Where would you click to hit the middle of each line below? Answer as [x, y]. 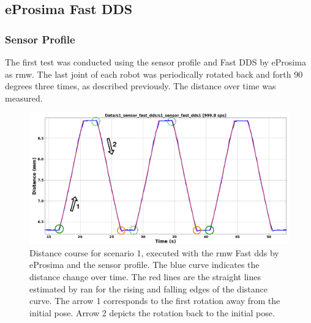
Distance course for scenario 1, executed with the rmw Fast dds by [154, 252]
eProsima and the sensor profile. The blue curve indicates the [144, 265]
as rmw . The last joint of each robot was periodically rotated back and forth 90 [154, 74]
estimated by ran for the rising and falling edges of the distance [148, 288]
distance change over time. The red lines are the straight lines [145, 277]
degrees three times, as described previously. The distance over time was [141, 86]
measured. [24, 98]
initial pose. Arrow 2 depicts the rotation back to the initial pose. [152, 312]
